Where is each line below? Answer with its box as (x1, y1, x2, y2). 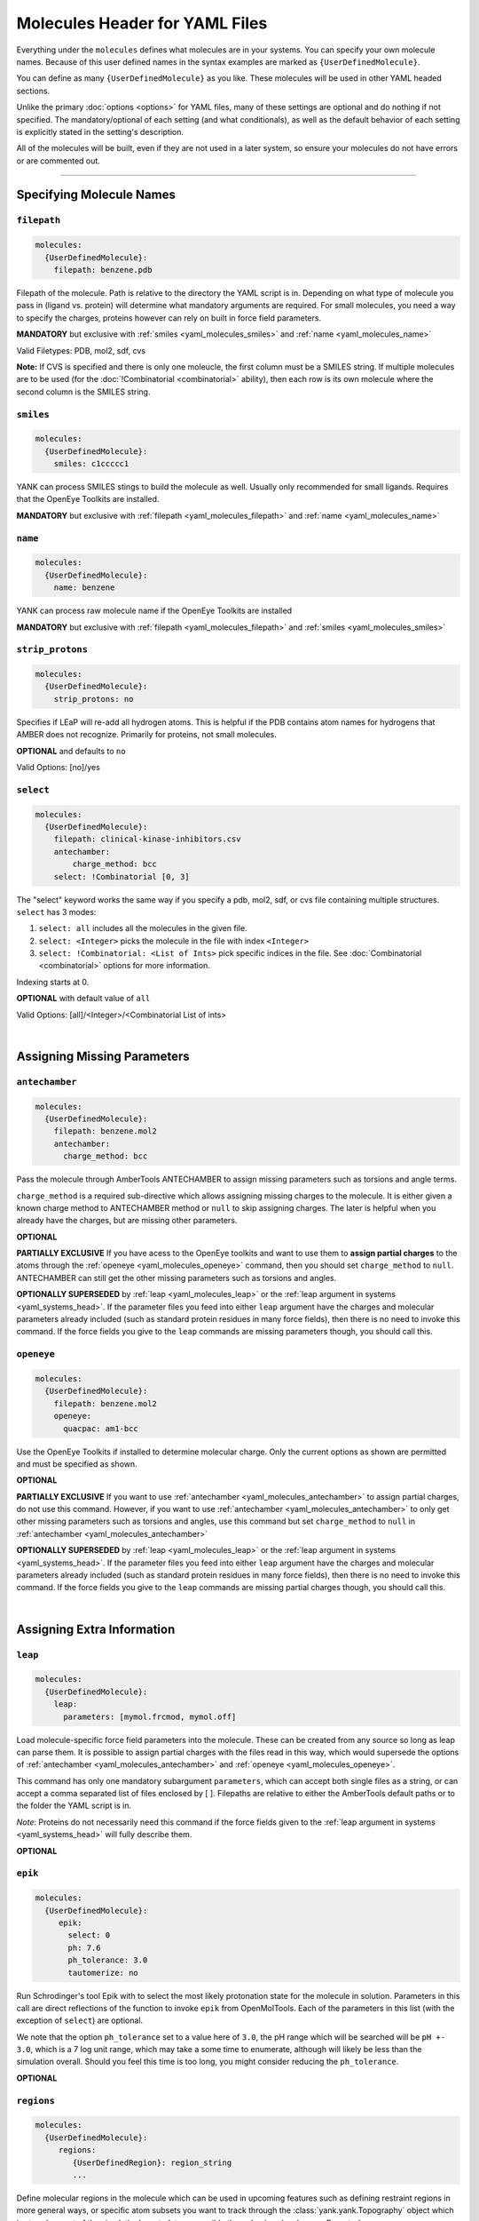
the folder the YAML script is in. (16, 1800, 132, 1811)
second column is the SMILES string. (16, 386, 151, 397)
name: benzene (53, 583, 115, 593)
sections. (16, 85, 51, 96)
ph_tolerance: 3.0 (67, 1955, 148, 1965)
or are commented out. (16, 155, 101, 166)
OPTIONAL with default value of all (16, 993, 151, 1004)
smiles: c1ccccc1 (53, 458, 130, 469)
